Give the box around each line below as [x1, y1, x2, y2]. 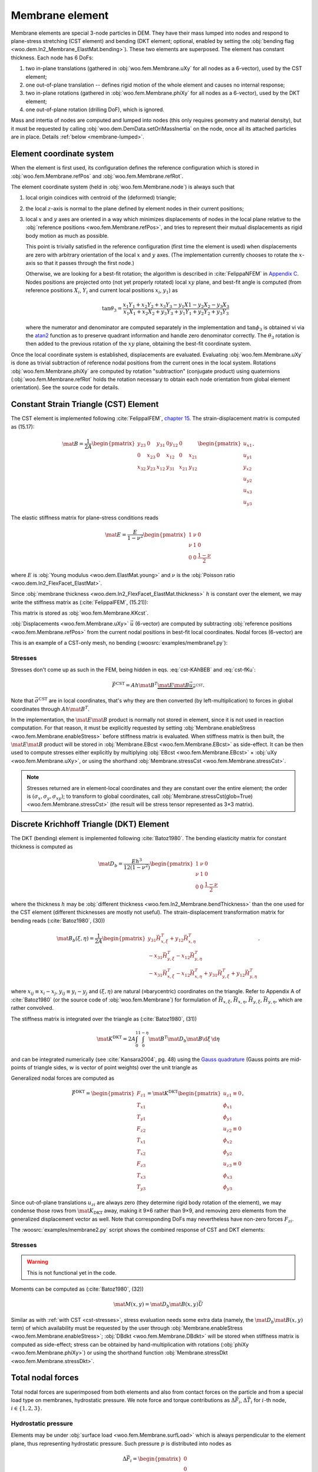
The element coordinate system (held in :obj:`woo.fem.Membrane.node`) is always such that [11, 183, 235, 190]
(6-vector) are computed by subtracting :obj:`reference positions [135, 620, 293, 627]
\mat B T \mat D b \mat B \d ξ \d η [148, 1035, 220, 1043]
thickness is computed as [11, 843, 73, 850]
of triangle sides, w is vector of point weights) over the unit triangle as [27, 1063, 198, 1071]
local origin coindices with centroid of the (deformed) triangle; [25, 194, 177, 201]
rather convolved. [11, 1004, 54, 1012]
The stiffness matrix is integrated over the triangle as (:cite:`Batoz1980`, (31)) [11, 1015, 197, 1022]
